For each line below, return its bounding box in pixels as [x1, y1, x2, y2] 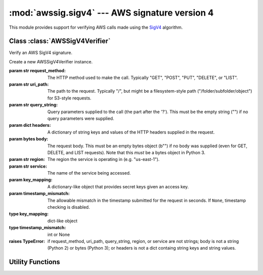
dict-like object [47, 217, 78, 224]
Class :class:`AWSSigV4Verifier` [9, 37, 111, 45]
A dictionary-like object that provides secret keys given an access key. [47, 183, 189, 190]
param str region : [9, 157, 45, 162]
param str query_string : [9, 102, 58, 108]
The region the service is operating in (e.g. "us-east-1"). [47, 157, 160, 162]
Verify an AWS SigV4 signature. [9, 50, 73, 56]
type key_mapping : [9, 211, 49, 217]
